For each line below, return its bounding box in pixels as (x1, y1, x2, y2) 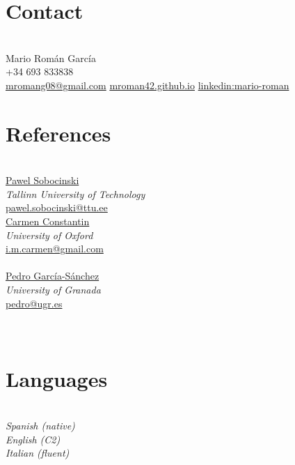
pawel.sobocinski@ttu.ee (6, 200, 108, 215)
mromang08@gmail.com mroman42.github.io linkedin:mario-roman (6, 77, 289, 92)
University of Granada (6, 282, 101, 296)
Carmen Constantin (6, 214, 90, 228)
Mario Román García (6, 50, 96, 65)
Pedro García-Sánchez (6, 268, 99, 283)
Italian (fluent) (6, 445, 70, 460)
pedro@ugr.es (6, 296, 63, 310)
